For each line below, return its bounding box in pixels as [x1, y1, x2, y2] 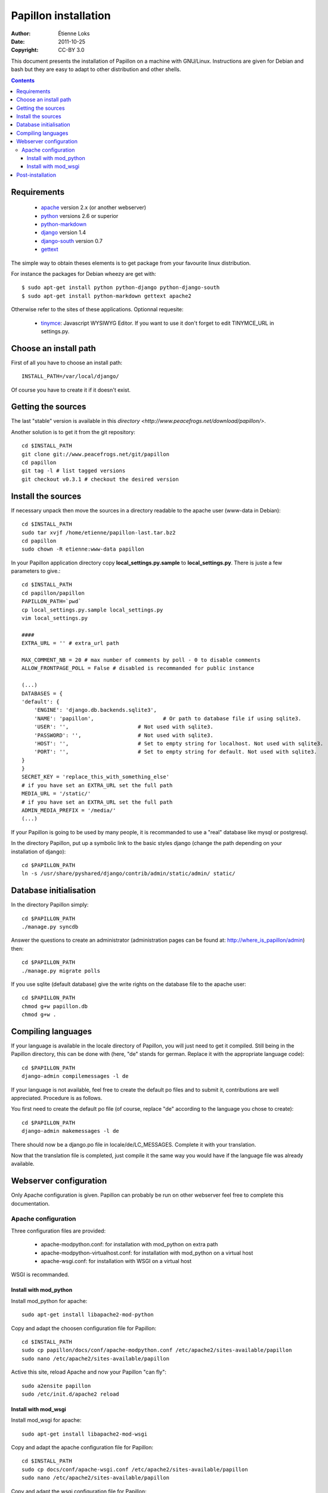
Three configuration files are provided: [11, 1227, 106, 1234]
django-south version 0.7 [41, 237, 103, 244]
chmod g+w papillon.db [21, 1003, 88, 1009]
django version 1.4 [41, 229, 86, 236]
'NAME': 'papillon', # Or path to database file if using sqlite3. [33, 715, 302, 722]
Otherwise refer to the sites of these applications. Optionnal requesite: [11, 306, 184, 313]
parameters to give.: [11, 567, 61, 575]
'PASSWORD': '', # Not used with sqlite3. [33, 732, 214, 739]
